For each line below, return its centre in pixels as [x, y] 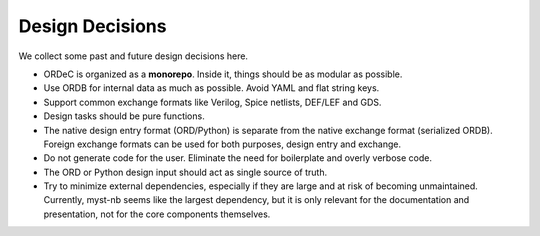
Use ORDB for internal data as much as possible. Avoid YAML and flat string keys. [211, 88]
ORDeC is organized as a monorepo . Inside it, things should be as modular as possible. [223, 74]
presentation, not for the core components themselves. [157, 214]
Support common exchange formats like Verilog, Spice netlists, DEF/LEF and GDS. [212, 102]
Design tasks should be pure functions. [124, 116]
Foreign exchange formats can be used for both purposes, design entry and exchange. [222, 144]
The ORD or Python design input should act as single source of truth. [185, 172]
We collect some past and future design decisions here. [133, 56]
